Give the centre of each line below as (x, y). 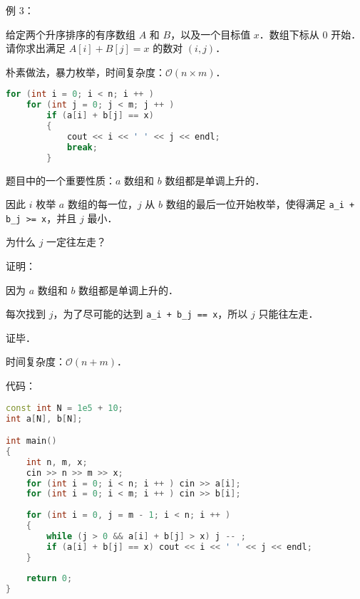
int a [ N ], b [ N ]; (44, 418)
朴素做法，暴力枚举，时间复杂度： (86, 72)
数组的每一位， (102, 204)
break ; (82, 147)
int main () (31, 441)
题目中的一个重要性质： (61, 180)
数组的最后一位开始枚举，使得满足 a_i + (260, 204)
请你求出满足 (36, 48)
